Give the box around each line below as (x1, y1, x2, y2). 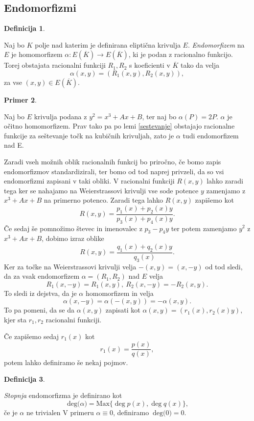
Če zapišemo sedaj (4, 331, 59, 341)
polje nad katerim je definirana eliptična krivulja (35, 39, 181, 50)
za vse (4, 77, 23, 87)
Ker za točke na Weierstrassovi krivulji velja (4, 261, 137, 271)
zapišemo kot (195, 195, 234, 205)
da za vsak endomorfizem (4, 271, 80, 281)
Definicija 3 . (4, 373, 45, 384)
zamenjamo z (206, 185, 246, 195)
